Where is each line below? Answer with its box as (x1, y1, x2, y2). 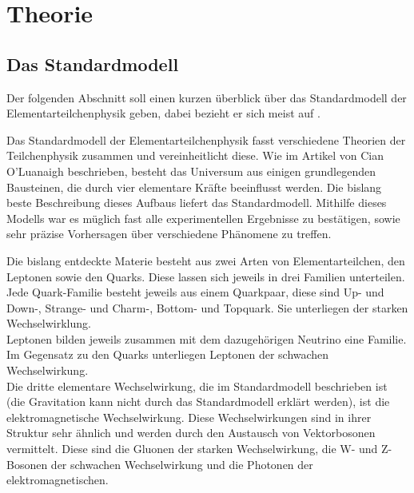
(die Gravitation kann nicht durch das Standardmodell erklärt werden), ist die (6, 393, 390, 410)
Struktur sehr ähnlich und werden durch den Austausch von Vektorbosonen (6, 424, 376, 441)
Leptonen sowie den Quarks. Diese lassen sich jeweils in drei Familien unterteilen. (6, 268, 405, 284)
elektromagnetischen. (6, 471, 109, 488)
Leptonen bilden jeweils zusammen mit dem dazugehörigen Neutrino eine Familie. (6, 330, 407, 347)
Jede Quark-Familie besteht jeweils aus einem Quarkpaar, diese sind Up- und (6, 284, 384, 300)
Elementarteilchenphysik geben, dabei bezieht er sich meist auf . (6, 105, 320, 121)
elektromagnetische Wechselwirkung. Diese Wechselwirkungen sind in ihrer (6, 408, 372, 425)
